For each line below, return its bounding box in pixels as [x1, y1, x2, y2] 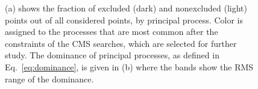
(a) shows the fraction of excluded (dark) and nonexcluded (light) [5, 2, 247, 14]
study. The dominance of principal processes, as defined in [5, 49, 219, 61]
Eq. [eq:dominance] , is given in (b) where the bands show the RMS [5, 60, 254, 73]
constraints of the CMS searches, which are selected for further [5, 37, 237, 49]
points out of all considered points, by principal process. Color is [5, 13, 243, 26]
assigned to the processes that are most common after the [5, 25, 218, 38]
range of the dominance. [5, 72, 94, 85]
